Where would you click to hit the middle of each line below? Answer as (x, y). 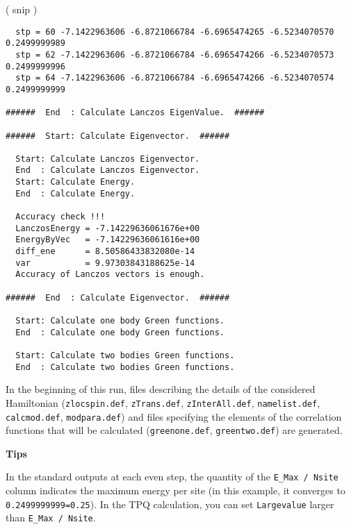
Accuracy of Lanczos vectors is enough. (110, 275)
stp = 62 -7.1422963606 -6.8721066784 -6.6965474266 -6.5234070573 (175, 54)
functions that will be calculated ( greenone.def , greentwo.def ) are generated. (174, 430)
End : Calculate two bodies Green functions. (125, 367)
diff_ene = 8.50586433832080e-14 (105, 252)
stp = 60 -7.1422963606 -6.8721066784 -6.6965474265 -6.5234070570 (175, 32)
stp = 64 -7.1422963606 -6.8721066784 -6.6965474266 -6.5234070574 (175, 78)
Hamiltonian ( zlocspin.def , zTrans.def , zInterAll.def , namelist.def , (163, 402)
